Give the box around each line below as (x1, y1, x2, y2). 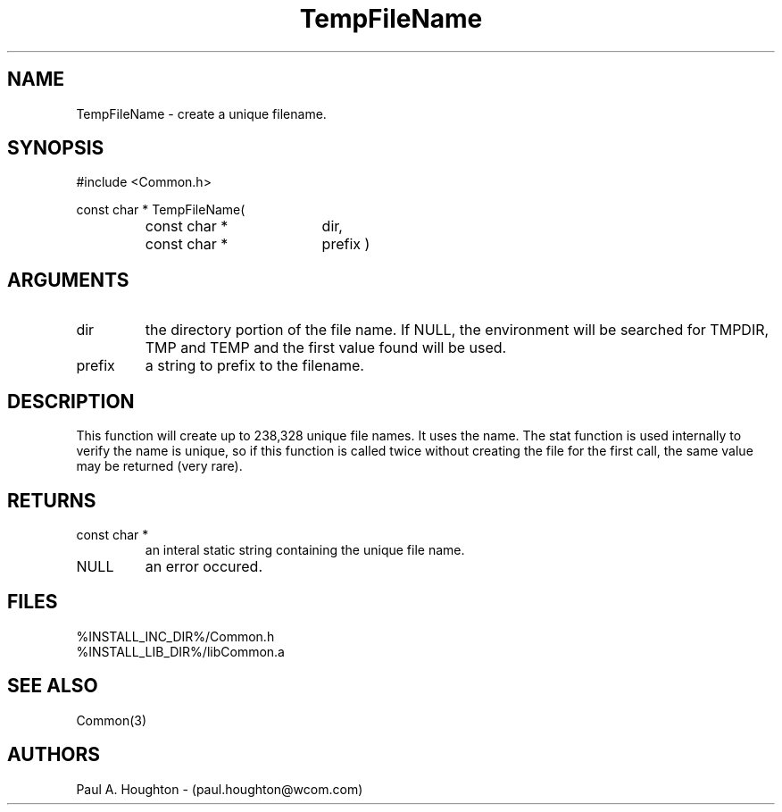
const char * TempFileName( (76, 202, 245, 218)
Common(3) (76, 712, 147, 728)
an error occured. (145, 557, 263, 575)
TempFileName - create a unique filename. (76, 105, 327, 121)
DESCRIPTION (7, 389, 135, 413)
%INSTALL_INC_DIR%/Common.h (76, 628, 275, 644)
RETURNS (7, 489, 96, 512)
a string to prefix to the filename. (145, 356, 364, 375)
